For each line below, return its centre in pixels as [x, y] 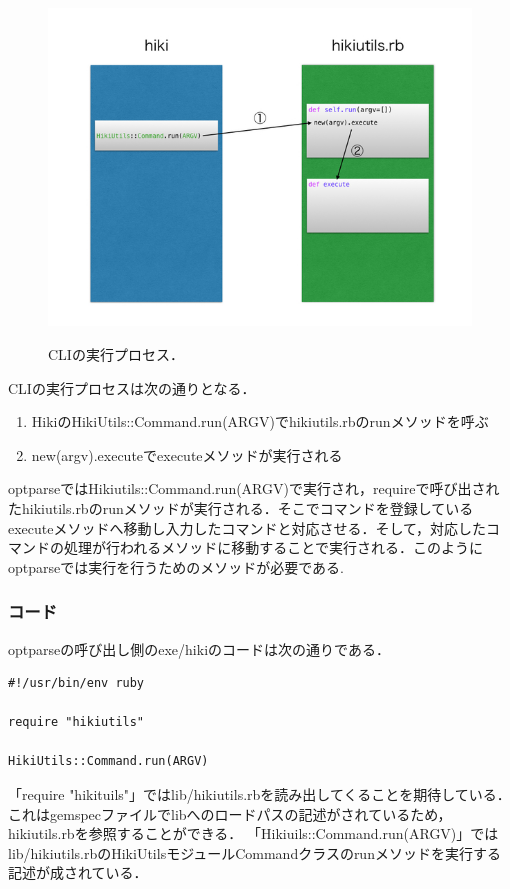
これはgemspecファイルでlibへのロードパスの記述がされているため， [230, 813]
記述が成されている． [78, 872]
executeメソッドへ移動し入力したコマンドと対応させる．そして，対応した [247, 527]
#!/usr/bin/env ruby [76, 683]
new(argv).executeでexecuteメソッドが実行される [187, 454]
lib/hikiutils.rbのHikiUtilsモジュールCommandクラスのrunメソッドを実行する [254, 852]
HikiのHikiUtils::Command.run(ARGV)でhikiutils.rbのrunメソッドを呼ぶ [260, 421]
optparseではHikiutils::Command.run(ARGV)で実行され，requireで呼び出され [254, 488]
